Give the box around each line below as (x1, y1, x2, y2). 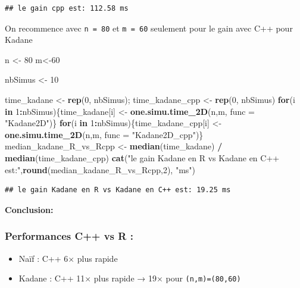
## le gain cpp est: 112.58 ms (5, 4, 129, 12)
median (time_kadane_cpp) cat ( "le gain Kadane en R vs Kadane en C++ (5, 152, 280, 164)
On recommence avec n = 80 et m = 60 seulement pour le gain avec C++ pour (5, 21, 293, 34)
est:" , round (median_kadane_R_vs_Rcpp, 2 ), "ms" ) (5, 163, 196, 176)
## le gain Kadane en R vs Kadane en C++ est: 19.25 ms (5, 186, 231, 195)
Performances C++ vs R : (5, 228, 133, 243)
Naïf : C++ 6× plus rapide (18, 252, 118, 264)
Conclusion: (5, 203, 54, 215)
